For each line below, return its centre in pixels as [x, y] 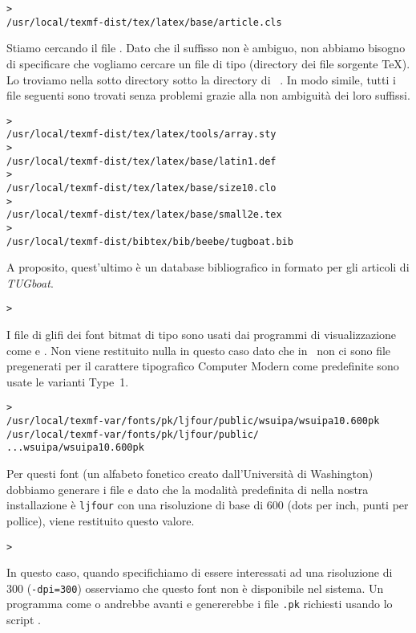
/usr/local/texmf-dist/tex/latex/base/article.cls [144, 22]
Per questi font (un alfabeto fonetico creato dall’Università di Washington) [190, 474]
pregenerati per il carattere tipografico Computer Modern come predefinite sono [203, 366]
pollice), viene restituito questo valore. [101, 520]
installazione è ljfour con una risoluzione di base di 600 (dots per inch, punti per [208, 505]
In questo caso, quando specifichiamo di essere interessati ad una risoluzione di [200, 572]
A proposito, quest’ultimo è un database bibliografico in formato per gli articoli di [208, 267]
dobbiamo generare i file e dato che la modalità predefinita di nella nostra [188, 489]
